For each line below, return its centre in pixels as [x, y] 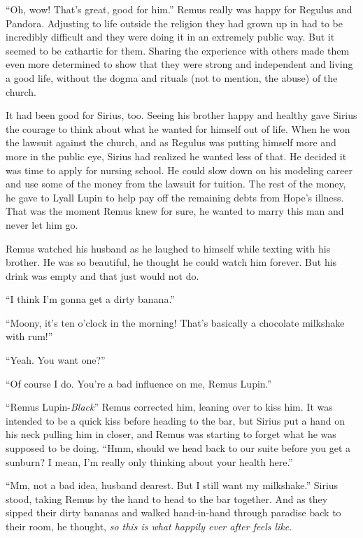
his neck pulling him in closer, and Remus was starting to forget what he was [171, 434]
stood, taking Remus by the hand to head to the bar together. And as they [167, 498]
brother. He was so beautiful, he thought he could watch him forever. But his [171, 262]
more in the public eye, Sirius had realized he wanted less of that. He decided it [176, 156]
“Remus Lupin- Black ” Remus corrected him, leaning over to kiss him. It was [169, 407]
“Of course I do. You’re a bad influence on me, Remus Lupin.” [139, 383]
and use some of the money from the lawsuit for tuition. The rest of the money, [176, 184]
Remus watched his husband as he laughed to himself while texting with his [168, 248]
